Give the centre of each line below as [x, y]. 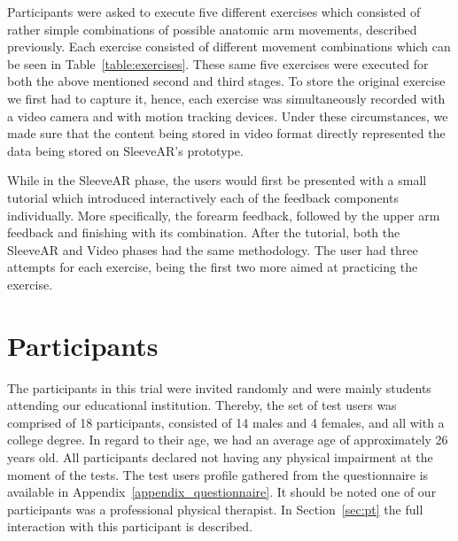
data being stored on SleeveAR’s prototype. [125, 150]
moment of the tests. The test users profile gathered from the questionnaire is [218, 474]
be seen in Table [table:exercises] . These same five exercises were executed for [218, 63]
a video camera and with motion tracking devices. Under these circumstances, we [228, 116]
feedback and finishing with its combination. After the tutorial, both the [204, 232]
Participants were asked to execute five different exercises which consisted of [214, 12]
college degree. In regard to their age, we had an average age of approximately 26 [228, 440]
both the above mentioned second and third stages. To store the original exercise [226, 81]
